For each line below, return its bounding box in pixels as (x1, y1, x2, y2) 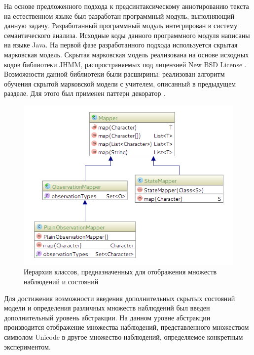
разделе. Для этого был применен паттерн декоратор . (4, 88, 166, 98)
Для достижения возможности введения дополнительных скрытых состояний (4, 293, 235, 303)
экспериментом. (4, 341, 51, 352)
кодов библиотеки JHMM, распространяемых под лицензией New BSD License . (4, 59, 247, 69)
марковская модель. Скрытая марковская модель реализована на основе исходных (4, 49, 249, 59)
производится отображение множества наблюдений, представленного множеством (4, 322, 249, 332)
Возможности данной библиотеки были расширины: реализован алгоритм (4, 69, 225, 79)
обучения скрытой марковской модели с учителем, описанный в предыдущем (4, 78, 236, 89)
